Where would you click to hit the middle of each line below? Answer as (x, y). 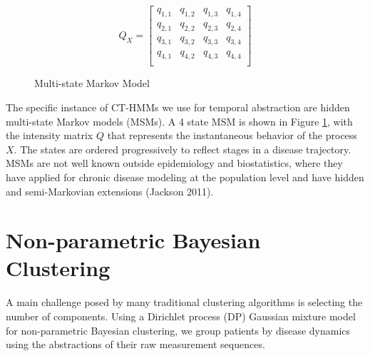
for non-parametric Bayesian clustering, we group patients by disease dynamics (178, 330)
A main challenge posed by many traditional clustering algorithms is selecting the (184, 302)
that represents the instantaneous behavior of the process (232, 135)
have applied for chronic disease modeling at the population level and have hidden (185, 177)
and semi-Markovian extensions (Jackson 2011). (110, 191)
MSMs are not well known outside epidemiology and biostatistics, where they (174, 163)
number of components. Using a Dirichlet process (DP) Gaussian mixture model (181, 316)
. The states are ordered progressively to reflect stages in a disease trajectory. (183, 149)
